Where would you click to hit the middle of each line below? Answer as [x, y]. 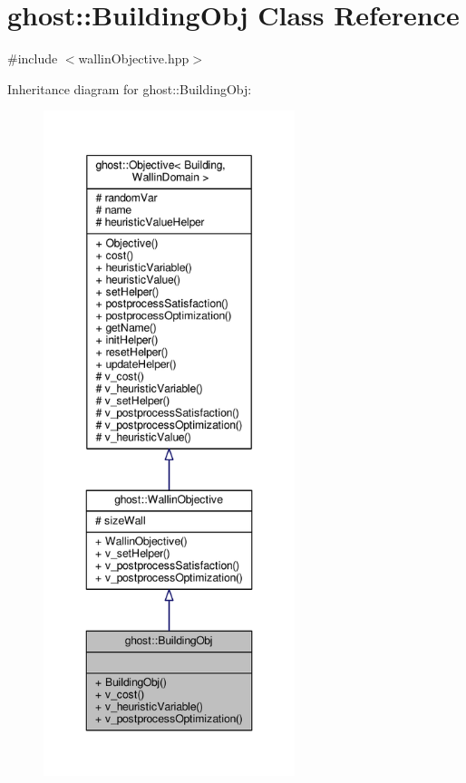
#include [33, 58]
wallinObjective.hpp [134, 58]
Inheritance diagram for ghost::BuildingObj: [130, 88]
